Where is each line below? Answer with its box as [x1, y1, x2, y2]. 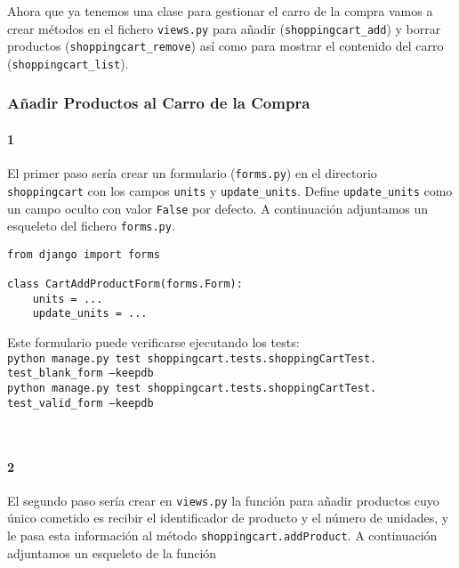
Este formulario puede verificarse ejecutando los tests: [7, 333, 300, 352]
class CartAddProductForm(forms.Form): [7, 278, 243, 291]
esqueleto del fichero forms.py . [7, 216, 175, 235]
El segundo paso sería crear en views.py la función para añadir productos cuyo [7, 491, 439, 509]
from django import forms [7, 247, 160, 261]
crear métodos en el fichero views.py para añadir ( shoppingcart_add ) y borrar [7, 19, 441, 37]
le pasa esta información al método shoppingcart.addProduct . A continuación [7, 525, 438, 544]
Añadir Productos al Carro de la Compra [7, 92, 310, 114]
